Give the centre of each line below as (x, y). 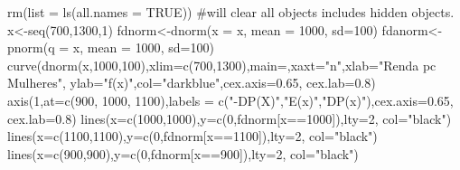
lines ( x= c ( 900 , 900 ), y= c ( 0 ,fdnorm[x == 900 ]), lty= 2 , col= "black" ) (183, 153)
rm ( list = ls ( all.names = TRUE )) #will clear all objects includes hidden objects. (231, 12)
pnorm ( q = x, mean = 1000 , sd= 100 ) (111, 47)
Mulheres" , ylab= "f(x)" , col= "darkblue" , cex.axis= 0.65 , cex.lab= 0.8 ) (192, 83)
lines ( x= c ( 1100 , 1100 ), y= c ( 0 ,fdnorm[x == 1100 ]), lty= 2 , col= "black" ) (192, 136)
